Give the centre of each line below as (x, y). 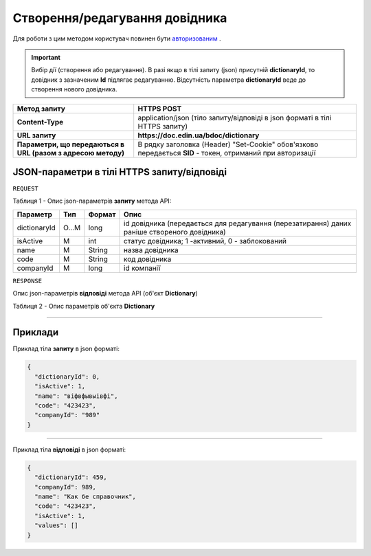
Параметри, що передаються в (71, 144)
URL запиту (36, 135)
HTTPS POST (160, 109)
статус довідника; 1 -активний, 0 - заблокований (205, 241)
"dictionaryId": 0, (67, 377)
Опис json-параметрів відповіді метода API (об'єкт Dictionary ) (105, 293)
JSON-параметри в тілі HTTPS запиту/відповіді (120, 172)
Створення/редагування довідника (120, 18)
